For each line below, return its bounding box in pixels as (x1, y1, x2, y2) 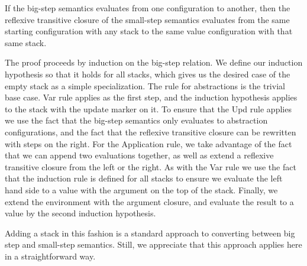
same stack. (5, 36, 47, 48)
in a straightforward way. (5, 249, 96, 262)
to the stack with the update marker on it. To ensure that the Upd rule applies (5, 102, 292, 115)
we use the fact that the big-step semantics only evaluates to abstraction (5, 114, 268, 126)
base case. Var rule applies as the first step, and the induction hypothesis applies (5, 91, 298, 103)
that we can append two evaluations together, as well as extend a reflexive (5, 149, 274, 161)
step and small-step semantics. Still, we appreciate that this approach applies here (5, 238, 302, 251)
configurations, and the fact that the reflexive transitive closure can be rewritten (5, 125, 296, 138)
